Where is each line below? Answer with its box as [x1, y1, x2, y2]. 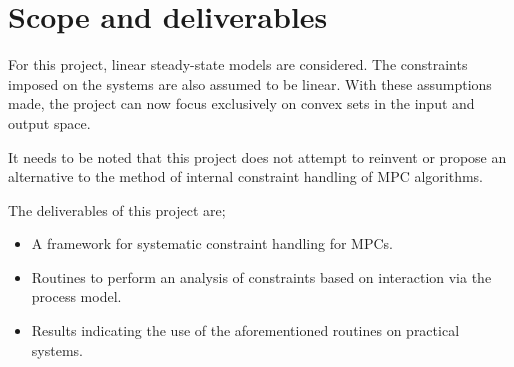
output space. [8, 112, 91, 133]
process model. [31, 286, 122, 307]
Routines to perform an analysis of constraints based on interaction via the [31, 266, 492, 287]
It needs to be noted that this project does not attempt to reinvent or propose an [8, 146, 507, 167]
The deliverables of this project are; [8, 199, 226, 220]
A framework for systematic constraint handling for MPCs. [31, 233, 394, 254]
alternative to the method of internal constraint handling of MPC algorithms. [8, 166, 484, 187]
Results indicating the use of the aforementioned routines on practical [31, 320, 460, 341]
